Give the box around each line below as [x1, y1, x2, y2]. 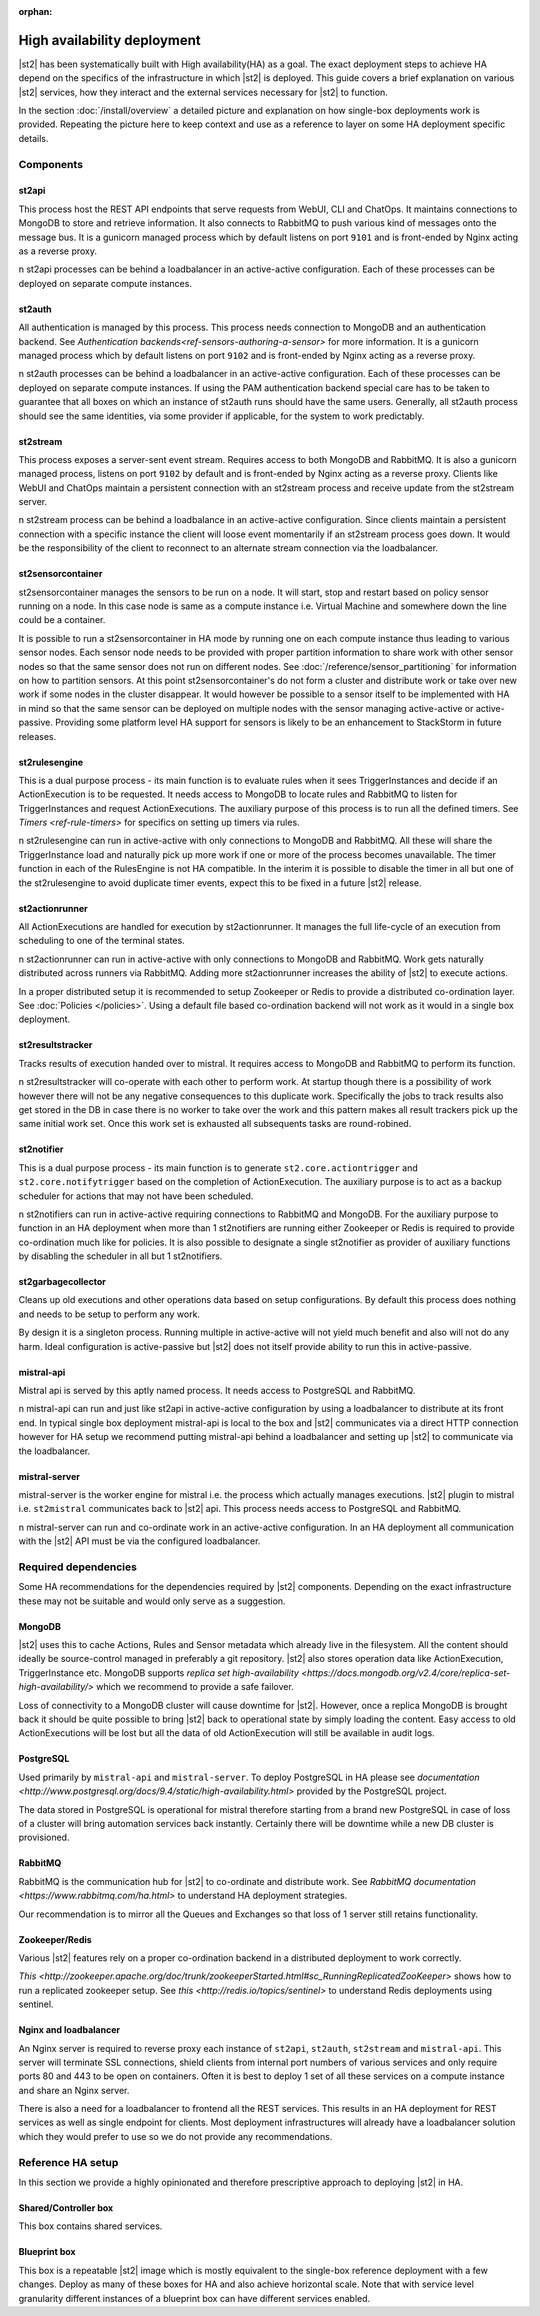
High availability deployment [18, 31, 202, 49]
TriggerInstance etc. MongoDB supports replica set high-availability [18, 1666, 300, 1679]
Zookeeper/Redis [18, 1933, 92, 1945]
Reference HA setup [18, 2155, 119, 2169]
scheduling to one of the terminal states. [18, 935, 185, 947]
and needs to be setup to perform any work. [18, 1308, 200, 1320]
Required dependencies [18, 1560, 137, 1574]
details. [18, 132, 49, 144]
